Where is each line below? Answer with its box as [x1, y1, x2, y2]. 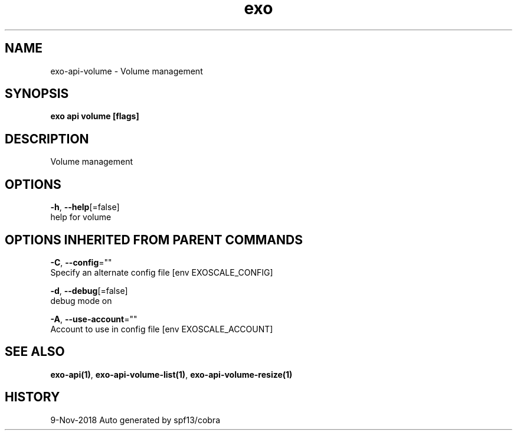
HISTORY [5, 390, 60, 405]
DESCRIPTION [5, 131, 89, 146]
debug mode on [50, 295, 112, 306]
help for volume [50, 212, 112, 223]
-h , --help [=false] [50, 202, 120, 212]
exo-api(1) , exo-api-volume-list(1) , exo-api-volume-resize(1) [50, 369, 293, 380]
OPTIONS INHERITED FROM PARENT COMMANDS [5, 232, 303, 247]
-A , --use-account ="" [50, 313, 138, 324]
